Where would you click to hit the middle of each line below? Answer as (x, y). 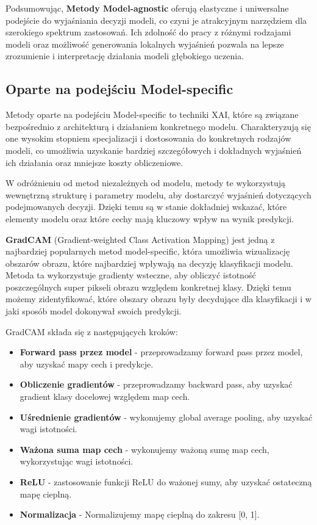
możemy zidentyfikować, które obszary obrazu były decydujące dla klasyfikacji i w (158, 299)
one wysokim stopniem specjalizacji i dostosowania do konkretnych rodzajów (148, 138)
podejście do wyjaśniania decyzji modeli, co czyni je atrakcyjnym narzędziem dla (156, 20)
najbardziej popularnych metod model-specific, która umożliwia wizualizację (148, 251)
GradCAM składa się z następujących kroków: (92, 331)
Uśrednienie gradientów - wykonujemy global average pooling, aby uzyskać (166, 417)
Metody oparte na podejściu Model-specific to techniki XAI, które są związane (152, 114)
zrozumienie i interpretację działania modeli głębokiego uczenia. (125, 56)
